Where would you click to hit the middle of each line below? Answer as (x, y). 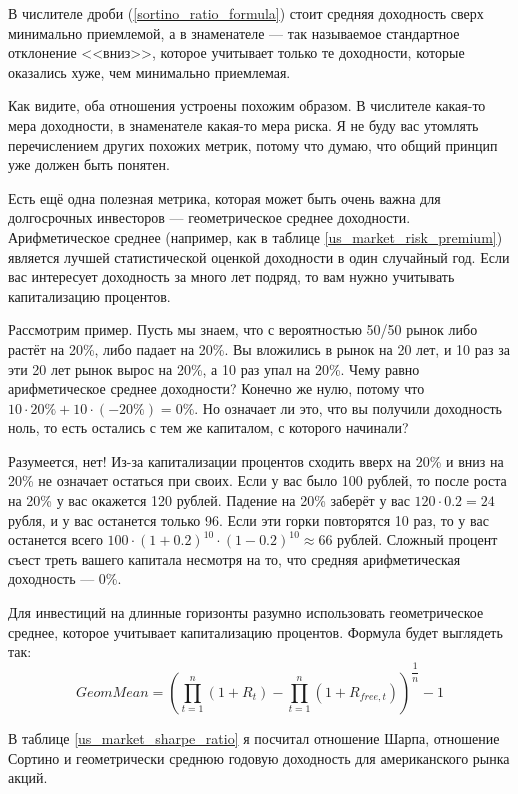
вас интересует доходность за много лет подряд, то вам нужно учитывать (231, 276)
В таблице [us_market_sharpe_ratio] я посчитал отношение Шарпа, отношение (254, 737)
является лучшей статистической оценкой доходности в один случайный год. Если (259, 256)
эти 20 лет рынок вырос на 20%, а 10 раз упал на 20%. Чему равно (214, 368)
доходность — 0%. (65, 578)
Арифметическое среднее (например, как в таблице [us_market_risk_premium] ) (255, 236)
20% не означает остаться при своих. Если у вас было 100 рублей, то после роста (257, 480)
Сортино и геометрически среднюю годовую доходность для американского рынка (259, 757)
